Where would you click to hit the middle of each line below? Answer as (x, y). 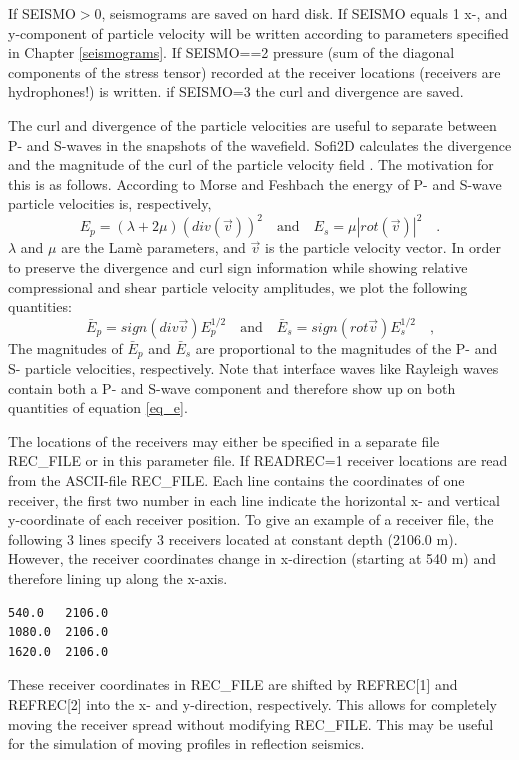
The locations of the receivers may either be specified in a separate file (224, 440)
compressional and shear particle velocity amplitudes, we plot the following (238, 286)
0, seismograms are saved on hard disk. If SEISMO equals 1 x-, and (301, 13)
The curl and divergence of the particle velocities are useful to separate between (252, 124)
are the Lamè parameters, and (153, 247)
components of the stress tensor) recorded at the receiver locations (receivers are (254, 71)
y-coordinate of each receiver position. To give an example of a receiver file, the (251, 519)
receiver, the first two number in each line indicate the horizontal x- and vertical (254, 499)
